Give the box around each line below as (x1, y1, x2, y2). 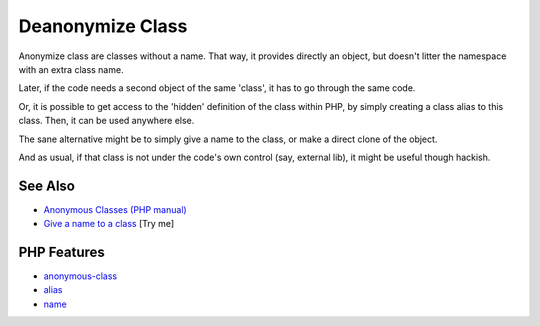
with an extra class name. (18, 63, 124, 75)
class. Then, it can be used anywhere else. (18, 115, 195, 127)
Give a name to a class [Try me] (43, 218, 175, 230)
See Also (18, 177, 75, 194)
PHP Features (18, 244, 105, 260)
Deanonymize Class (18, 15, 188, 37)
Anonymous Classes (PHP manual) (43, 203, 187, 215)
